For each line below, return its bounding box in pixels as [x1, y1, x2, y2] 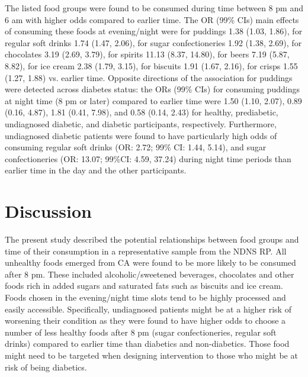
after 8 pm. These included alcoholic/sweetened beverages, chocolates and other [5, 268, 294, 280]
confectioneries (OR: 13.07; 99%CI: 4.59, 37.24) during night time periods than [5, 152, 291, 165]
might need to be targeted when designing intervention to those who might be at [5, 349, 298, 361]
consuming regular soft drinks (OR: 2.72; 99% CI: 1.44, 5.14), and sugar [5, 141, 267, 153]
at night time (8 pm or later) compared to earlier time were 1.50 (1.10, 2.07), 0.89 [5, 94, 302, 107]
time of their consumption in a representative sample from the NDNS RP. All [5, 244, 287, 257]
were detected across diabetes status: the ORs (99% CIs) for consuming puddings [5, 83, 300, 95]
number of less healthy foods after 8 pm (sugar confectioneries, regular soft [5, 326, 277, 338]
